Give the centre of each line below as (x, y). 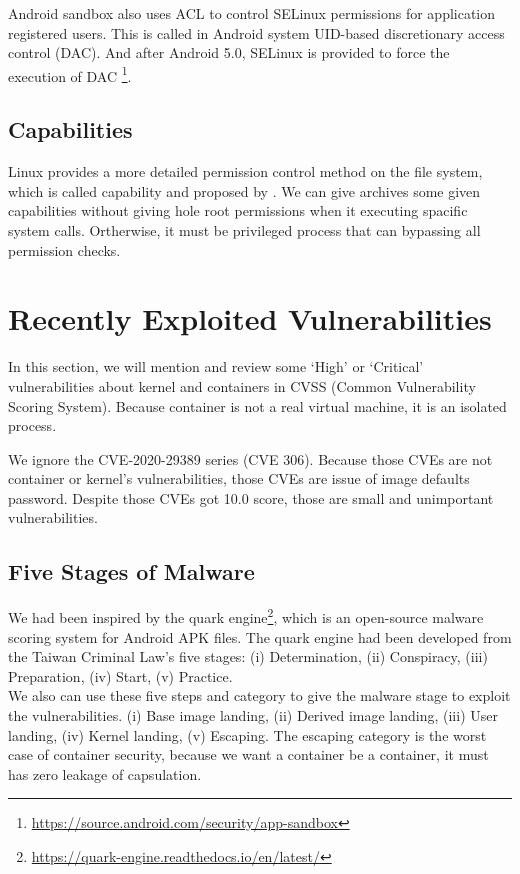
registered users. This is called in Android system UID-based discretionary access (256, 32)
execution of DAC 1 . (70, 74)
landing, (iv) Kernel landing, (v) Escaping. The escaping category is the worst (247, 734)
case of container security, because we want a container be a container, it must (248, 754)
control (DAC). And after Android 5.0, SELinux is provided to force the (229, 52)
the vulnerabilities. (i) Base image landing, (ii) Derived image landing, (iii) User (253, 714)
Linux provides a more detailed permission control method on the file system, (245, 171)
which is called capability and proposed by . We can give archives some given (244, 190)
